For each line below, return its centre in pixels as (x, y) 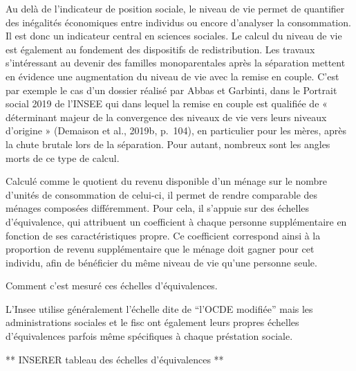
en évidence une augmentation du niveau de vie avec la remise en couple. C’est (172, 76)
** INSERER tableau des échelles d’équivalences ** (115, 359)
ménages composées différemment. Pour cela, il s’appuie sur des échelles (158, 208)
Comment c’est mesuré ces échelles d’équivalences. (112, 286)
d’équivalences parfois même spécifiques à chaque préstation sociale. (149, 336)
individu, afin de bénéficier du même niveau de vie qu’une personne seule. (161, 262)
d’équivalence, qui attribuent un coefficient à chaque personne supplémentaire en (176, 221)
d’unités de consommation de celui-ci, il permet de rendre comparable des (162, 194)
